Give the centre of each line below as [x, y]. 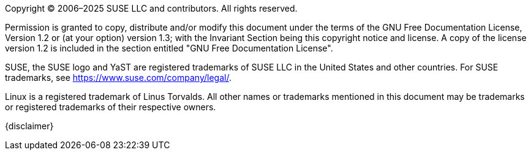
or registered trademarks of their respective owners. [111, 107]
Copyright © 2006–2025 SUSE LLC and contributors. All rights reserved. [151, 8]
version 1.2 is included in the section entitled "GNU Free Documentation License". [169, 48]
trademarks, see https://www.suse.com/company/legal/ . [118, 77]
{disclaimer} [29, 126]
